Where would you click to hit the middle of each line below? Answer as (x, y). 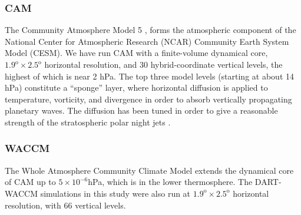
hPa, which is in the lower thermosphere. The (170, 182)
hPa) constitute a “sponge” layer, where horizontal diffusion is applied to (136, 87)
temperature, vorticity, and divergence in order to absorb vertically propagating (148, 99)
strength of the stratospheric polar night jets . (88, 122)
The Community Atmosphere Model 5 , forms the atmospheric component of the (150, 30)
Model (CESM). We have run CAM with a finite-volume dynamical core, (136, 53)
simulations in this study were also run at (115, 193)
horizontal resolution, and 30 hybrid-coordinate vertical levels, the (163, 64)
